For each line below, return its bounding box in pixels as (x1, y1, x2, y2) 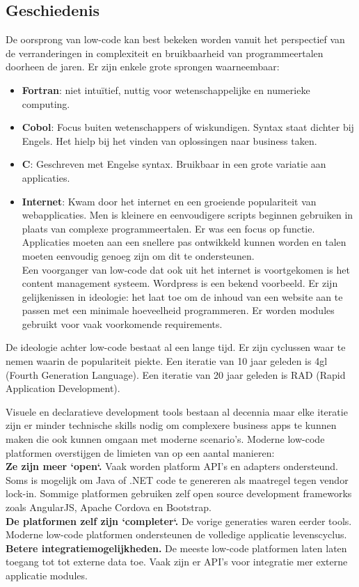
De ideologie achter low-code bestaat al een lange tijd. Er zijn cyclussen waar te (6, 340, 346, 354)
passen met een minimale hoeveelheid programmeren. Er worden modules (22, 303, 335, 318)
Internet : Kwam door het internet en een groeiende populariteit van (22, 194, 317, 208)
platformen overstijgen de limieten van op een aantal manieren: (6, 445, 275, 460)
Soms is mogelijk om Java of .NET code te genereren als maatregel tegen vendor (6, 472, 349, 487)
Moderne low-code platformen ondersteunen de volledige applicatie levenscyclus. (6, 527, 347, 542)
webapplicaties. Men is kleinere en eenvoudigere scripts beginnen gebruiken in (22, 208, 353, 222)
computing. (22, 96, 70, 111)
